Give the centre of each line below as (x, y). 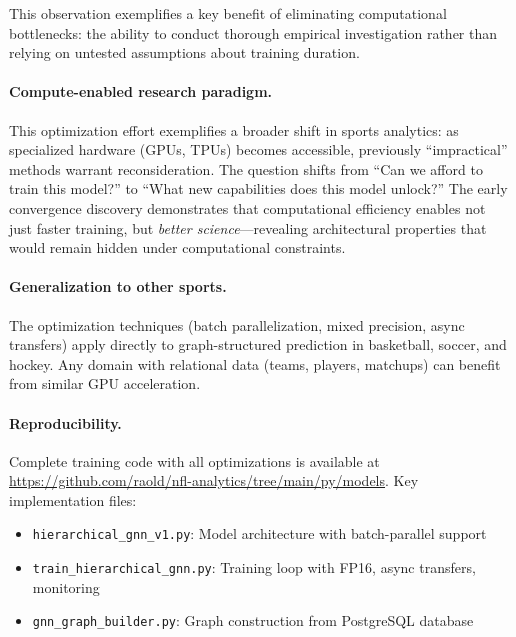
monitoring (66, 586)
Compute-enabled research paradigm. (141, 91)
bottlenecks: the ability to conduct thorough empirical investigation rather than (253, 32)
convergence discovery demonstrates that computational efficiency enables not (247, 207)
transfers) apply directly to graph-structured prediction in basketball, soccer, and (258, 344)
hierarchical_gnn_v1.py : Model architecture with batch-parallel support (259, 533)
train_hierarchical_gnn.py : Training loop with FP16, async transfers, (254, 567)
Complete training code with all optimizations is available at (194, 460)
